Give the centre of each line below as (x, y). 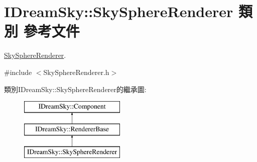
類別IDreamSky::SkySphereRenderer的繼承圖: (75, 89)
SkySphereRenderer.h (76, 72)
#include (18, 72)
